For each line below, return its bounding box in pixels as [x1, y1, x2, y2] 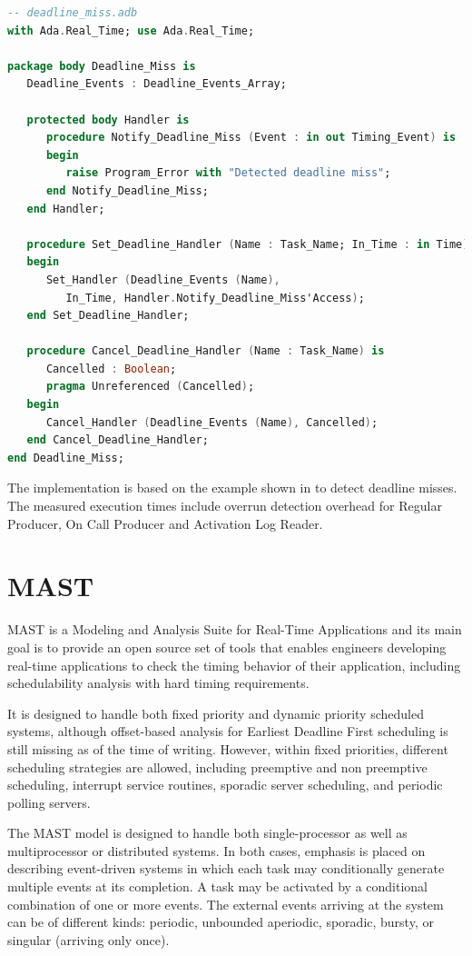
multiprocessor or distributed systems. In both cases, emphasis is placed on [7, 841, 426, 860]
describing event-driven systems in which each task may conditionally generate [7, 859, 445, 878]
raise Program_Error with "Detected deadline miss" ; [65, 166, 391, 180]
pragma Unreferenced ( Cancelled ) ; [45, 380, 255, 393]
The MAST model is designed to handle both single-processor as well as [7, 823, 408, 842]
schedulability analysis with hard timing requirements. [7, 673, 310, 692]
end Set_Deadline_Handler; [26, 309, 190, 323]
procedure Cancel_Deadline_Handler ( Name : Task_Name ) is [26, 344, 385, 358]
